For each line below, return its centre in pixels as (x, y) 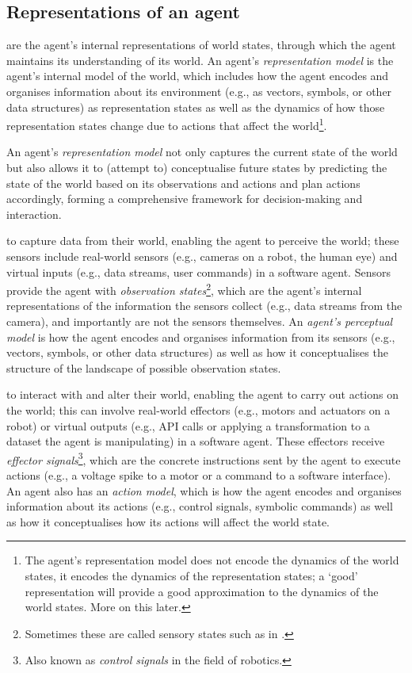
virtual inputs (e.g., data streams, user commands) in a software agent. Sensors (198, 271)
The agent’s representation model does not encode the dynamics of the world (212, 560)
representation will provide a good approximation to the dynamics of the (202, 591)
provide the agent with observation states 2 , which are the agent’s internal (184, 289)
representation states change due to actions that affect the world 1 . (167, 124)
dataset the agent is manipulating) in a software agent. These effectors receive (196, 441)
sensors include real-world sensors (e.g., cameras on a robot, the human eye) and (202, 256)
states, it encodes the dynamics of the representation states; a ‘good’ (191, 575)
